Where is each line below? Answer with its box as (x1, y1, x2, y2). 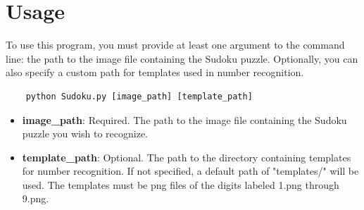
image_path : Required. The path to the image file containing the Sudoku (22, 112, 347, 127)
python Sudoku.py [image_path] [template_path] (25, 91, 253, 101)
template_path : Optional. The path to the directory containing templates (22, 149, 351, 164)
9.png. (22, 191, 49, 206)
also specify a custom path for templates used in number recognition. (6, 65, 304, 80)
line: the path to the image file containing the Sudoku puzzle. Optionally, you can (6, 51, 358, 66)
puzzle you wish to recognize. (22, 126, 149, 141)
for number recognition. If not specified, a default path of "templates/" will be (22, 163, 359, 178)
